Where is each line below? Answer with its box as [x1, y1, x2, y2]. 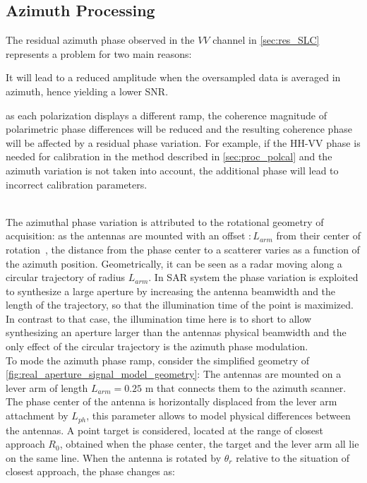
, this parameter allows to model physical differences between [86, 408, 351, 423]
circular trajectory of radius [6, 270, 126, 285]
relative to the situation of [236, 450, 349, 465]
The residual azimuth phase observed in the [6, 32, 195, 47]
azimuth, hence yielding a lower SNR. [6, 83, 169, 98]
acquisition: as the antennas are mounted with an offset [6, 228, 246, 243]
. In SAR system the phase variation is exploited [148, 270, 359, 285]
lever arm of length [6, 380, 88, 395]
